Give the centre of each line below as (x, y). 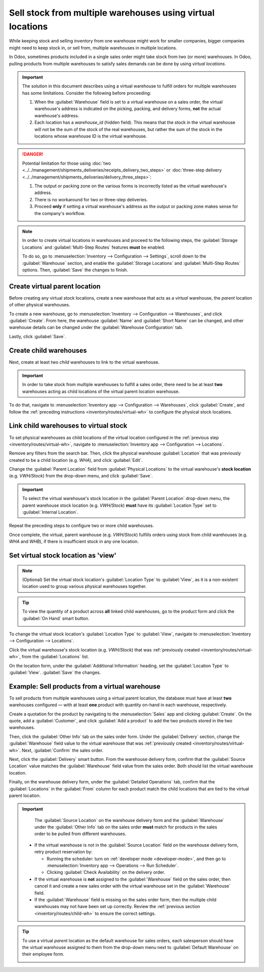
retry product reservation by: (64, 852)
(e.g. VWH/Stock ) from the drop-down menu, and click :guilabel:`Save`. (81, 476)
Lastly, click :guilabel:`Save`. (37, 336)
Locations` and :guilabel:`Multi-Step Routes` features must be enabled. (94, 247)
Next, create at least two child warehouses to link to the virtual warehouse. (84, 362)
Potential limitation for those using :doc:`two (66, 163)
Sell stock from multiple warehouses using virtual (112, 13)
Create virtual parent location (55, 286)
